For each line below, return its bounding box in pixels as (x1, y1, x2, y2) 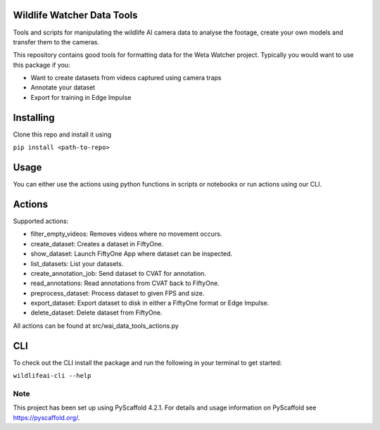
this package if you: (13, 61, 70, 69)
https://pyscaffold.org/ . (13, 413, 80, 422)
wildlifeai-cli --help (13, 372, 91, 380)
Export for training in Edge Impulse (30, 93, 132, 101)
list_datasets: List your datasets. (30, 259, 124, 267)
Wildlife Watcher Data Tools (13, 9, 138, 21)
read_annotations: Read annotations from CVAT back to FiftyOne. (30, 279, 220, 288)
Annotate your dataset (30, 83, 96, 91)
